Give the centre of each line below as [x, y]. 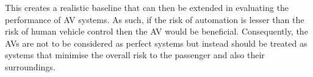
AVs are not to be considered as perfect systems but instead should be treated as [156, 43]
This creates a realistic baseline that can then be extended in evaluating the [147, 7]
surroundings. [30, 66]
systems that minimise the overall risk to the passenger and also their [135, 55]
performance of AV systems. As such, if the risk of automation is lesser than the [155, 19]
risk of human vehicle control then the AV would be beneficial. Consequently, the [156, 31]
